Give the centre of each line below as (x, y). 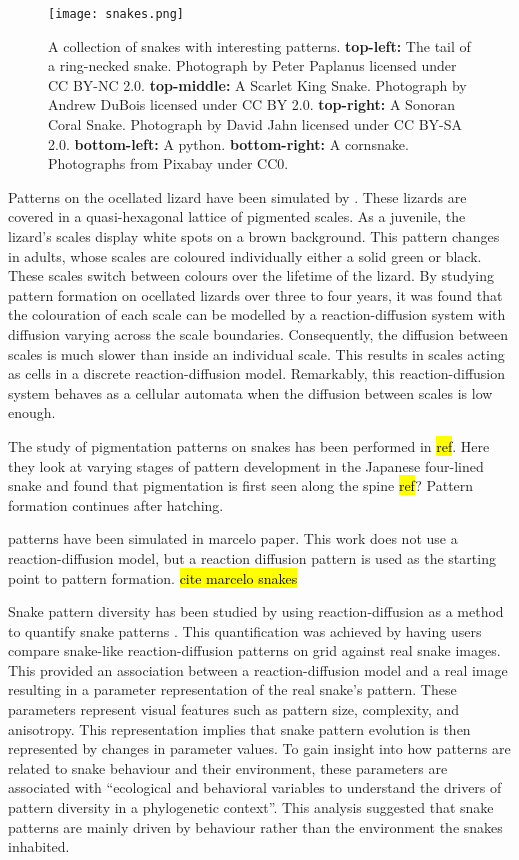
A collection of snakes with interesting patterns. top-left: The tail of (259, 45)
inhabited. (39, 846)
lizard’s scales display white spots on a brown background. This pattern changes (254, 236)
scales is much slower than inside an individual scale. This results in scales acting (256, 353)
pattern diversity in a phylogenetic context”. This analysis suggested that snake (251, 807)
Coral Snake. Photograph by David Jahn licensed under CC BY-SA (255, 124)
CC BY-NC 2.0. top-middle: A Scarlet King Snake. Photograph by (257, 84)
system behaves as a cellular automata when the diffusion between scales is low (250, 392)
